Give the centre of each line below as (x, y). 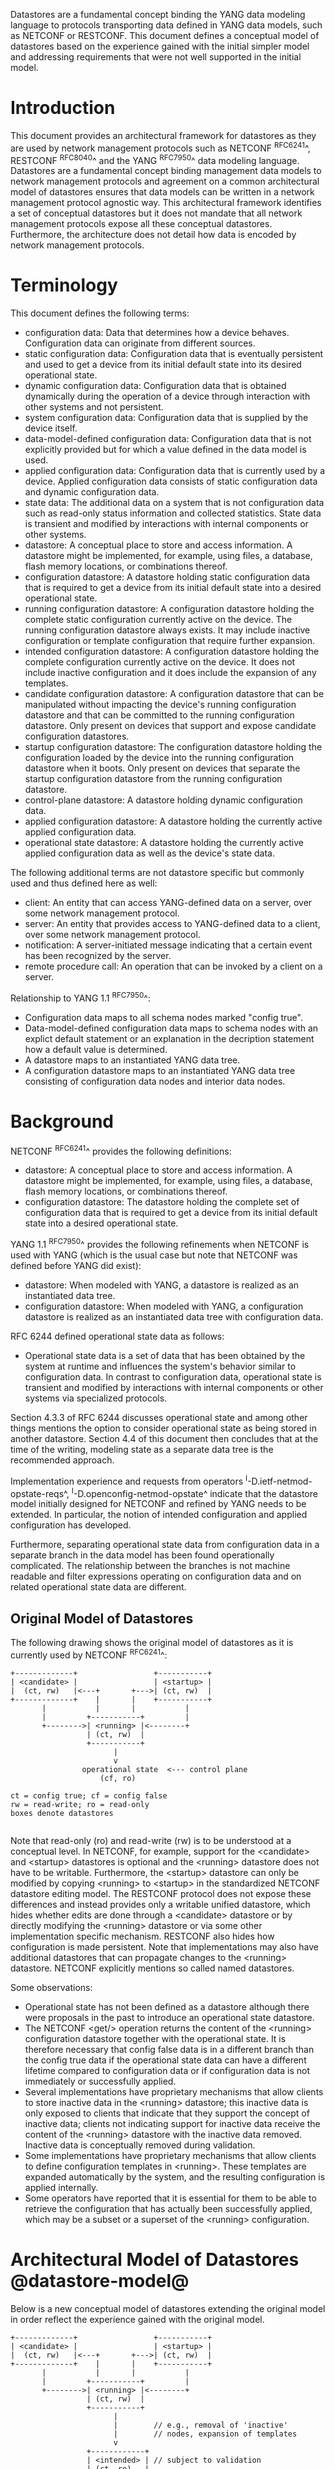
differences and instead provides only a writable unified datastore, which (160, 1904)
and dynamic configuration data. (92, 492)
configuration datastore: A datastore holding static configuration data (167, 577)
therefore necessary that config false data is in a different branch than (169, 2049)
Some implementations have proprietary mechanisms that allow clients (170, 2155)
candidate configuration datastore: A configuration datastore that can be (174, 694)
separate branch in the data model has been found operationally (142, 1555)
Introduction (63, 108)
